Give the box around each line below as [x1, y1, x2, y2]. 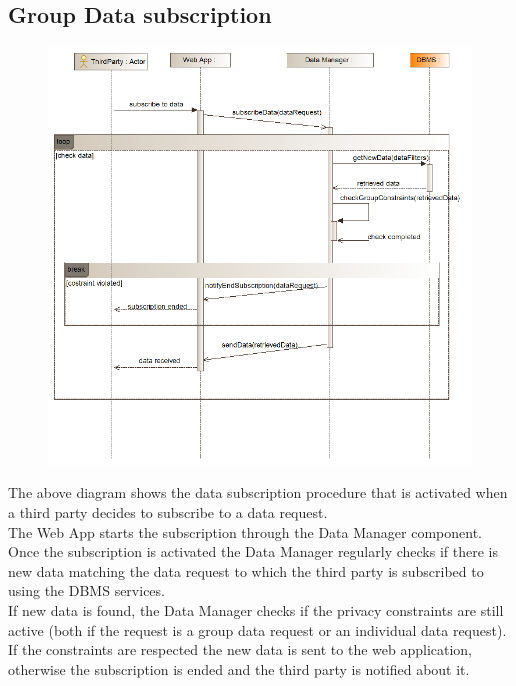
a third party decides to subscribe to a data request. [8, 501, 328, 522]
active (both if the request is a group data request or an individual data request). [8, 619, 507, 640]
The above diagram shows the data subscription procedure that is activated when [8, 482, 508, 503]
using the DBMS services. [8, 580, 165, 601]
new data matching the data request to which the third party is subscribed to [8, 560, 484, 581]
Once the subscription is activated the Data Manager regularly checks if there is [8, 541, 498, 562]
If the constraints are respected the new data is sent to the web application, [8, 639, 473, 660]
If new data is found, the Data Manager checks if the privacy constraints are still [8, 599, 504, 620]
